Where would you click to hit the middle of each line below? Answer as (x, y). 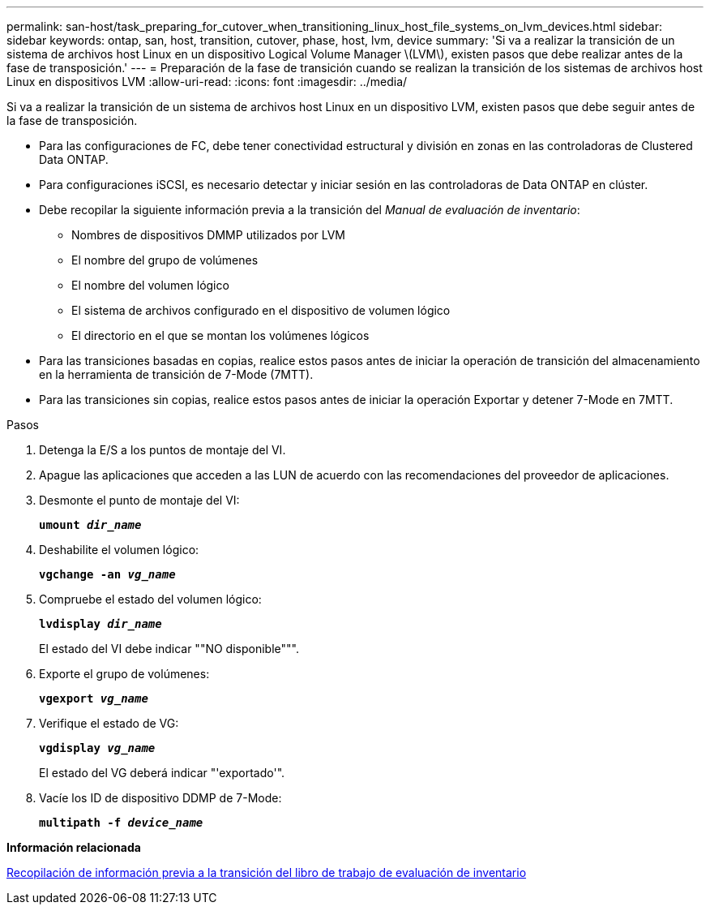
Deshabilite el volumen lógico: (119, 550)
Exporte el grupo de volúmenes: (124, 674)
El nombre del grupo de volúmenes (165, 260)
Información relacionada (74, 847)
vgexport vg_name (94, 698)
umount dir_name (90, 525)
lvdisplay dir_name (101, 624)
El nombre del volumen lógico (150, 285)
